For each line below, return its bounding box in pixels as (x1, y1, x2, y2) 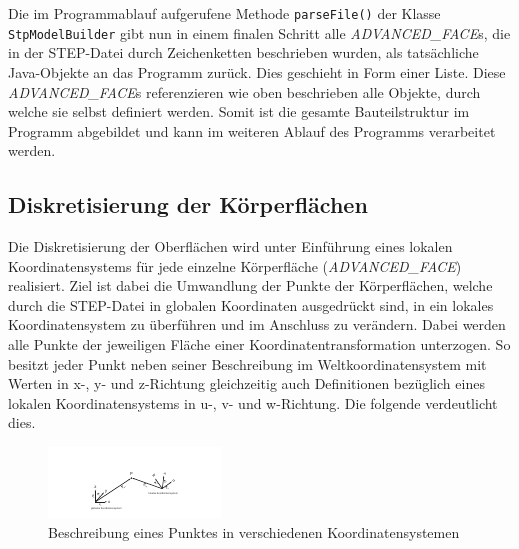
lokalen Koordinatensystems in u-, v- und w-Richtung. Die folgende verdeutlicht (8, 392, 498, 413)
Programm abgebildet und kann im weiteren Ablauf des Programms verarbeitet (8, 120, 496, 141)
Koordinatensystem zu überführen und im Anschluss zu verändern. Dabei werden (8, 314, 506, 335)
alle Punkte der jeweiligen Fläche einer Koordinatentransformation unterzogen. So (8, 334, 511, 355)
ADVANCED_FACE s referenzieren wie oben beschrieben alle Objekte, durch (8, 81, 481, 102)
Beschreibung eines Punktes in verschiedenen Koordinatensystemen (48, 521, 460, 542)
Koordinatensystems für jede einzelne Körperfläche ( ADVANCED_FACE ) (8, 255, 462, 276)
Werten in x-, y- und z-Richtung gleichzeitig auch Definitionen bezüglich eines (8, 373, 485, 394)
